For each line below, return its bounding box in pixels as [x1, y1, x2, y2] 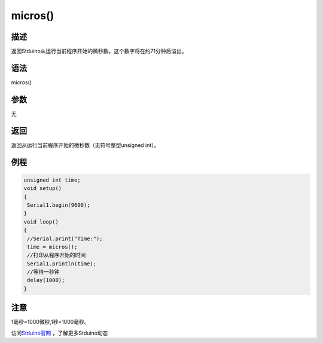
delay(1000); [27, 277, 65, 284]
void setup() [23, 185, 62, 192]
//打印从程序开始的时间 [27, 252, 86, 259]
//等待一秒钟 [27, 269, 60, 275]
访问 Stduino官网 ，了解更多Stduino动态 [11, 329, 108, 336]
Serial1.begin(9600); [27, 201, 90, 209]
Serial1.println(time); [27, 260, 97, 267]
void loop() [23, 218, 59, 225]
